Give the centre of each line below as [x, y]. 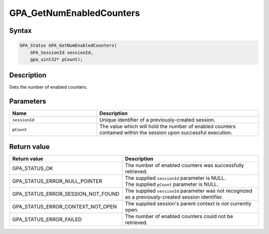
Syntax [20, 31]
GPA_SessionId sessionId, [62, 53]
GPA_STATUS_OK [33, 168]
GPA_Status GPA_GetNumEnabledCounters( [68, 46]
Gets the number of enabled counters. [48, 87]
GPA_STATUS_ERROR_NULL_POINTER [57, 181]
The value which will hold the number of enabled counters [168, 126]
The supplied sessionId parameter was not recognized [189, 191]
